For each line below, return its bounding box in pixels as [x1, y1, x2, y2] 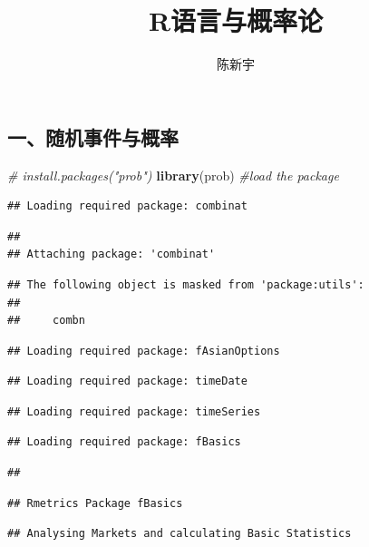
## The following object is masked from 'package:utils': [7, 278, 364, 291]
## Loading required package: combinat [7, 200, 248, 213]
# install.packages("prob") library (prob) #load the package [7, 165, 339, 184]
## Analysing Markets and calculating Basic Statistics [7, 527, 352, 541]
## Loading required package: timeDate [7, 375, 248, 388]
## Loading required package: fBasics [7, 435, 241, 449]
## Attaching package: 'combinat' [7, 248, 216, 261]
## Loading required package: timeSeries [7, 405, 261, 418]
